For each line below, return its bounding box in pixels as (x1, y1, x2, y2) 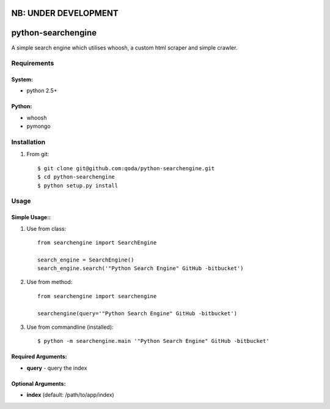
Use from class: (26, 225, 67, 232)
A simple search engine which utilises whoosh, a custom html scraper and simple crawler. (11, 43, 238, 51)
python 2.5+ (26, 87, 57, 94)
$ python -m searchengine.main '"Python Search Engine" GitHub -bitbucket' (37, 337, 269, 345)
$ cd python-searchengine (37, 173, 116, 181)
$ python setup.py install (37, 182, 119, 189)
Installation (11, 138, 46, 146)
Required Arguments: (11, 353, 67, 361)
